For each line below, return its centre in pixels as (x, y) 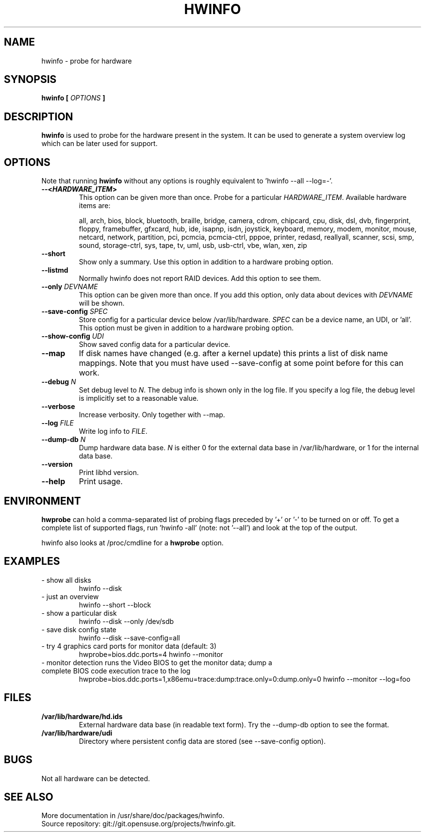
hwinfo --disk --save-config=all (129, 638)
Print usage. (101, 482)
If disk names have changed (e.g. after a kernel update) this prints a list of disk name (233, 353)
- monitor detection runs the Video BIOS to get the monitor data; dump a (157, 662)
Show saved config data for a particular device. (155, 344)
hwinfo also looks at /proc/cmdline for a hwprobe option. (132, 542)
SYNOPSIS (30, 80)
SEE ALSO (29, 797)
